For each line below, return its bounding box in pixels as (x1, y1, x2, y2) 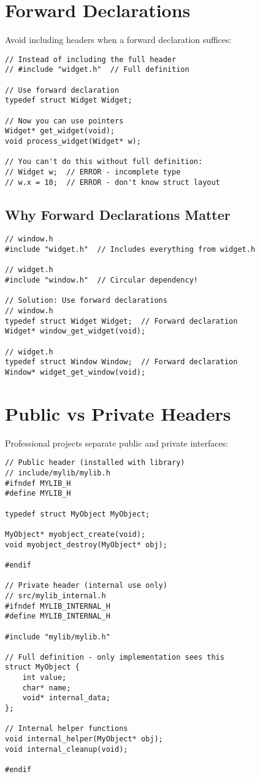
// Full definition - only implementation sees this (5, 652, 224, 662)
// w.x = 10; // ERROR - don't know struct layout (5, 178, 220, 187)
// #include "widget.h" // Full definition (5, 65, 189, 74)
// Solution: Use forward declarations (5, 296, 167, 305)
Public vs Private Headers (5, 400, 231, 426)
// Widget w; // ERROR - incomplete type (5, 167, 181, 176)
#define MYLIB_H (5, 489, 71, 498)
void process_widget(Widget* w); (5, 136, 141, 146)
